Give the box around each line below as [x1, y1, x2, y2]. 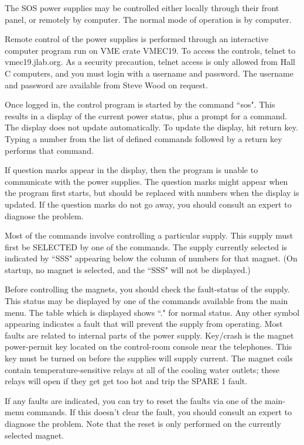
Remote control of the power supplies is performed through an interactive [5, 33, 269, 45]
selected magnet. [5, 429, 64, 441]
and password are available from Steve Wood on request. [5, 78, 208, 91]
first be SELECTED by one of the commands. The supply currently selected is [5, 240, 288, 253]
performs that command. [5, 144, 94, 156]
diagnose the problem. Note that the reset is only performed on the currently [5, 418, 281, 429]
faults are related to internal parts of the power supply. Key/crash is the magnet [5, 329, 294, 341]
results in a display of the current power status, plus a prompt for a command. [5, 109, 288, 122]
